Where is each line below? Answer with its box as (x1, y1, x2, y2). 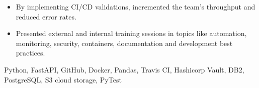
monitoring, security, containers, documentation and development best (16, 37, 233, 48)
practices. (16, 47, 45, 58)
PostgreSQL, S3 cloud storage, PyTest (4, 74, 122, 84)
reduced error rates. (16, 11, 76, 21)
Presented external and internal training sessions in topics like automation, (16, 28, 247, 38)
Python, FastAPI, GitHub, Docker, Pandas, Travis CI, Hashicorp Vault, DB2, (4, 64, 244, 74)
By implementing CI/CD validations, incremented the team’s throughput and (16, 1, 255, 11)
